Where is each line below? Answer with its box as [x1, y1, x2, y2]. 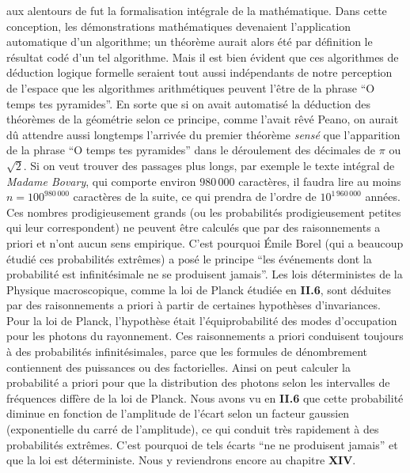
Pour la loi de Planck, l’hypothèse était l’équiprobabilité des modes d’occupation [6, 312, 397, 328]
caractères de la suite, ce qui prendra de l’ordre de [73, 188, 317, 205]
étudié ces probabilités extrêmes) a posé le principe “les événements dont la [6, 250, 372, 267]
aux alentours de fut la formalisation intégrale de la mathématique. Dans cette [6, 2, 387, 18]
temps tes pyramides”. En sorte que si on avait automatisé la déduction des [6, 95, 371, 112]
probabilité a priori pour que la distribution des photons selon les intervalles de [6, 374, 390, 391]
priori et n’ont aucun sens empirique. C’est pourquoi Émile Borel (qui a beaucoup [6, 234, 404, 251]
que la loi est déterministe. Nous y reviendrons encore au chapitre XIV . [6, 452, 356, 468]
